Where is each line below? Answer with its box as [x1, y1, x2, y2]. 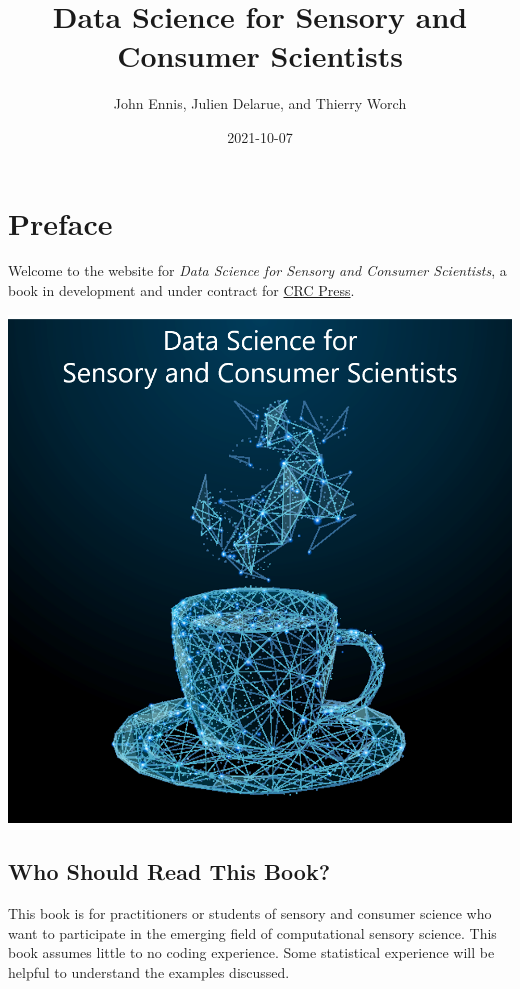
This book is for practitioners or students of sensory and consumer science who [8, 903, 492, 924]
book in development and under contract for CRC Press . [8, 280, 355, 301]
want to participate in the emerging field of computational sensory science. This [8, 922, 497, 943]
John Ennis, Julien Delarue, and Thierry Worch [113, 93, 407, 114]
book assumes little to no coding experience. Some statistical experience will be [8, 942, 495, 963]
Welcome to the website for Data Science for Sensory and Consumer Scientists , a [8, 260, 507, 281]
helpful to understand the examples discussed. [8, 961, 290, 982]
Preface [8, 202, 113, 243]
